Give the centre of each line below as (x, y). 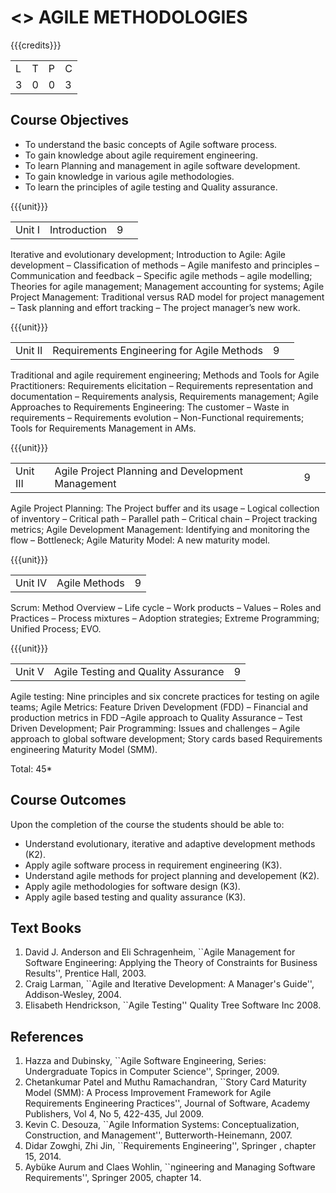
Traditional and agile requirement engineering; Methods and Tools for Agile (165, 375)
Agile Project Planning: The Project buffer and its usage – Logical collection (165, 508)
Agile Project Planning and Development (148, 471)
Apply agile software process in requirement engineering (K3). (153, 865)
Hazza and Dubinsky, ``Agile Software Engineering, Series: (145, 1061)
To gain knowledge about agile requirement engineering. (141, 155)
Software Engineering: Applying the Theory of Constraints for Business (171, 963)
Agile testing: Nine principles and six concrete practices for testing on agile (165, 696)
